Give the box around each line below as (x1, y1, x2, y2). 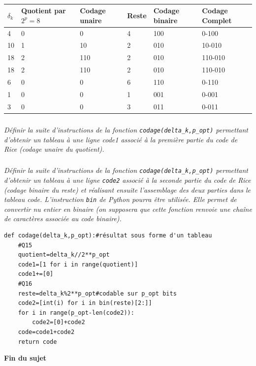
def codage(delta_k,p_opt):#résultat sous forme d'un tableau (4, 232, 212, 239)
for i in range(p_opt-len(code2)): (18, 309, 134, 316)
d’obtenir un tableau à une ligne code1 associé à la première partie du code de (4, 134, 238, 144)
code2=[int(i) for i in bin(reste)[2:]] (18, 299, 152, 307)
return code (18, 338, 57, 345)
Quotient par (21, 5, 66, 16)
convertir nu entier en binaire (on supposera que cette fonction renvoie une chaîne (4, 203, 252, 214)
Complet (202, 15, 232, 25)
